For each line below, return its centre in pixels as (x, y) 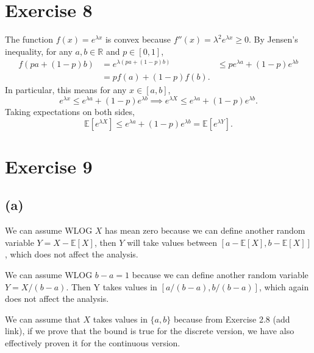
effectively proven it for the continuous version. (93, 342)
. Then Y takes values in (112, 286)
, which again (284, 286)
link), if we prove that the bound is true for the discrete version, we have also (150, 331)
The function (29, 39)
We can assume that (43, 319)
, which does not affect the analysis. (72, 254)
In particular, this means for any (66, 90)
